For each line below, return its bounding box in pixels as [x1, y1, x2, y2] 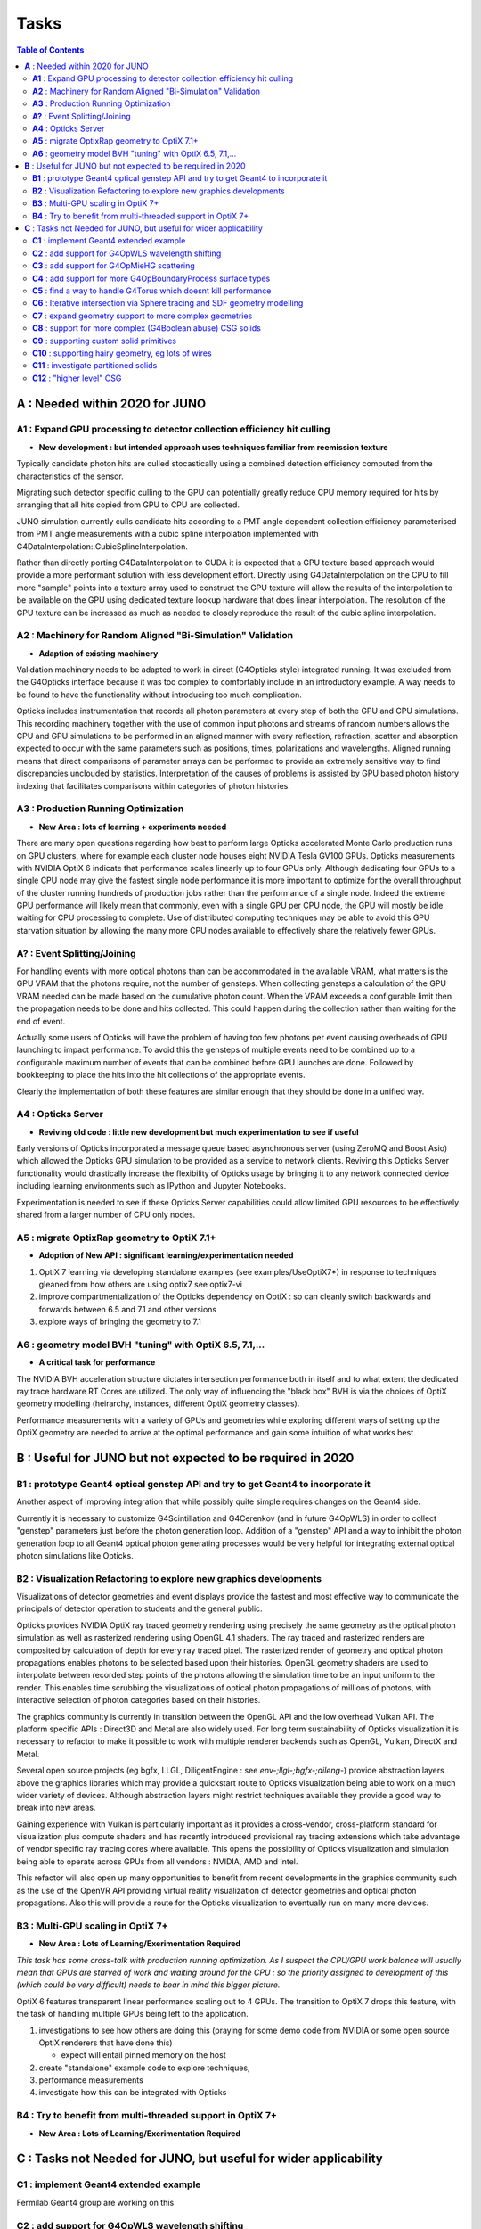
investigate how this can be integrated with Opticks [38, 2087, 227, 2098]
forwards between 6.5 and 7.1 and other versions [38, 1304, 217, 1314]
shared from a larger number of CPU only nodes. [16, 1209, 196, 1220]
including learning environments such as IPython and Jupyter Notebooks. [16, 1180, 287, 1191]
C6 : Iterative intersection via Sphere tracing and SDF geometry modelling [32, 298, 304, 308]
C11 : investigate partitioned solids [32, 360, 158, 371]
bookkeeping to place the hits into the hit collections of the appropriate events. [16, 1070, 306, 1081]
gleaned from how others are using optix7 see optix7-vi [38, 1279, 242, 1289]
